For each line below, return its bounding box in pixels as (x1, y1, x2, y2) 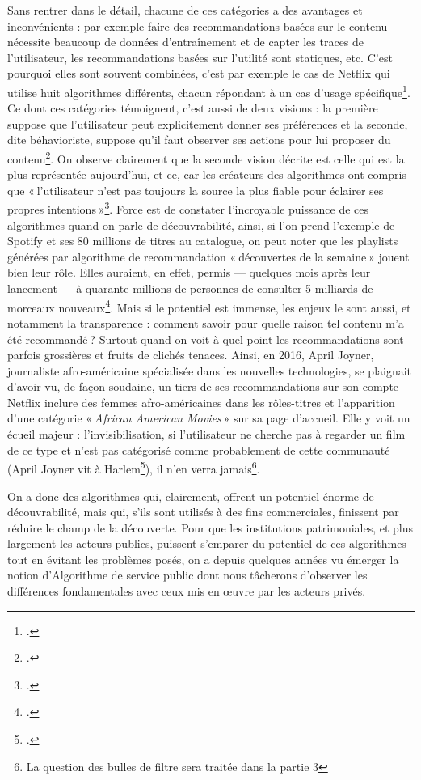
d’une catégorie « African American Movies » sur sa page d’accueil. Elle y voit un (7, 409, 410, 426)
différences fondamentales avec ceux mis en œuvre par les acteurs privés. (7, 583, 366, 600)
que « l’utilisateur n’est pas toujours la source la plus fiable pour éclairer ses (7, 181, 384, 198)
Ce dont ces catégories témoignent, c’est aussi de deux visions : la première (7, 100, 378, 117)
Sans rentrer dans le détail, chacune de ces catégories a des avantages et (7, 2, 363, 18)
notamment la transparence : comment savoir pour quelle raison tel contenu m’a (7, 314, 404, 331)
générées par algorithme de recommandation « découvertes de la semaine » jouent (7, 248, 410, 265)
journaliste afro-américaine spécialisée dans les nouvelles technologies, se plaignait (7, 362, 412, 379)
